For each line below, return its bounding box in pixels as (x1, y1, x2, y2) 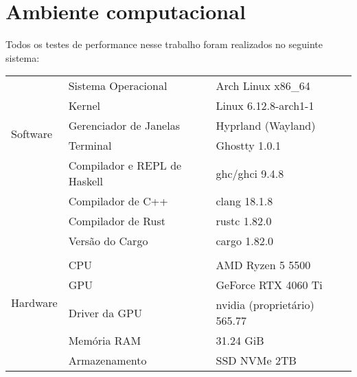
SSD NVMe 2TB (216, 352, 297, 369)
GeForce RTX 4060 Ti (216, 277, 323, 293)
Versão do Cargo (68, 233, 148, 249)
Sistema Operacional (68, 78, 168, 94)
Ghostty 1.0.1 (216, 137, 281, 154)
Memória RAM (68, 332, 141, 349)
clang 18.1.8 (216, 193, 273, 209)
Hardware (11, 295, 58, 311)
